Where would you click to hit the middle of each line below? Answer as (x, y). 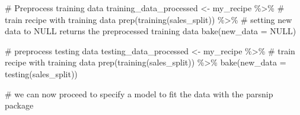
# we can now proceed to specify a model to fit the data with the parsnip (139, 93)
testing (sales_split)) (41, 73)
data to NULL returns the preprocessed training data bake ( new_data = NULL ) (151, 31)
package (19, 105)
